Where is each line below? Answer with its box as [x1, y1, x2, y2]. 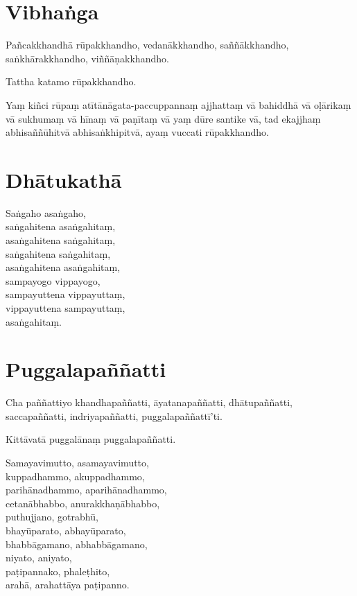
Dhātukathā [6, 165, 122, 193]
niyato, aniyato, [6, 550, 72, 565]
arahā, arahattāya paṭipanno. [6, 577, 130, 592]
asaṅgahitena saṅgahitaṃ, [6, 233, 116, 247]
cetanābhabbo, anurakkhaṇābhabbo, [6, 496, 160, 510]
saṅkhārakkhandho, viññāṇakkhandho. [6, 51, 169, 65]
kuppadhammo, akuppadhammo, [6, 468, 145, 483]
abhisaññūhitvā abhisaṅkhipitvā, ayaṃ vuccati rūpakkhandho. [6, 125, 269, 139]
